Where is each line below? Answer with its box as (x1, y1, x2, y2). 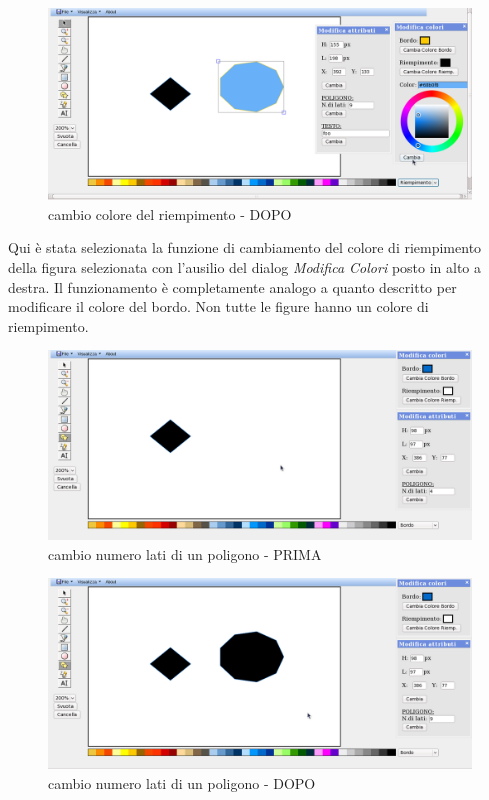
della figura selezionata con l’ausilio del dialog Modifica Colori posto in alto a (8, 256, 482, 277)
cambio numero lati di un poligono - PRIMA (48, 543, 322, 564)
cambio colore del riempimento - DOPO (48, 203, 292, 224)
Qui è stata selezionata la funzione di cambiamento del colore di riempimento (8, 237, 482, 258)
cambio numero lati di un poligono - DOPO (48, 773, 316, 793)
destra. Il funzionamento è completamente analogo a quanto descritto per (8, 276, 457, 297)
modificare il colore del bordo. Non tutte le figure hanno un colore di (8, 296, 429, 317)
